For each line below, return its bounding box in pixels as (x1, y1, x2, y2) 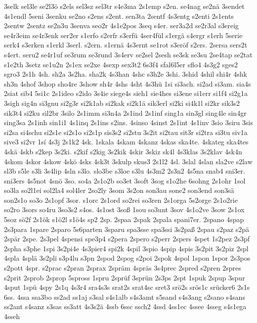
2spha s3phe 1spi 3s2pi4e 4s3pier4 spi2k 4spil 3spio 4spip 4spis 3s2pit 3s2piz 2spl (4, 243, 249, 253)
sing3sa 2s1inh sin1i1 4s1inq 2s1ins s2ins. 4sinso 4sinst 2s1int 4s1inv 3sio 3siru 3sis (4, 117, 253, 128)
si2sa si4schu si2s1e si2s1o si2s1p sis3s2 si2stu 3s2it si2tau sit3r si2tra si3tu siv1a (4, 127, 248, 137)
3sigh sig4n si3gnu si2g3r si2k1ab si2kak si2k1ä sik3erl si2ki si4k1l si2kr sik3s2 (4, 97, 240, 108)
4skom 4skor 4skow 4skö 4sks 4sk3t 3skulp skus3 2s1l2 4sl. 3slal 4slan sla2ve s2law (4, 156, 253, 166)
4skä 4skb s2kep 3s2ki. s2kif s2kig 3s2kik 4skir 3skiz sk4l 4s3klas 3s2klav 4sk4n (4, 146, 242, 156)
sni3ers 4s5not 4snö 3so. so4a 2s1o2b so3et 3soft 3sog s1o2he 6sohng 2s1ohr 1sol (4, 175, 246, 185)
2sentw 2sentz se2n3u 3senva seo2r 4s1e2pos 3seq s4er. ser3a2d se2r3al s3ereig (4, 20, 239, 31)
